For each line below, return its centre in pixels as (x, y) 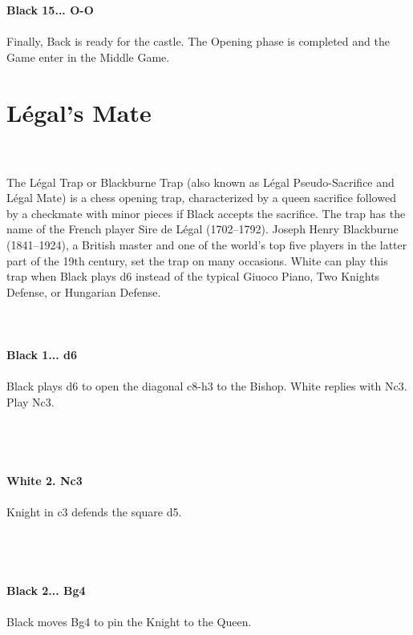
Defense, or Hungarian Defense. (84, 291)
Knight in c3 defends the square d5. (94, 512)
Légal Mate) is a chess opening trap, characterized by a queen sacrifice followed (201, 198)
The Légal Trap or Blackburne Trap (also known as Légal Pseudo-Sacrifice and (200, 182)
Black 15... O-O (50, 10)
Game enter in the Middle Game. (88, 57)
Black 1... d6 (42, 355)
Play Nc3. (30, 402)
